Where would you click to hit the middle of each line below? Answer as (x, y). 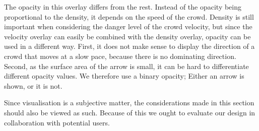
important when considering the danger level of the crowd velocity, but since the (128, 26)
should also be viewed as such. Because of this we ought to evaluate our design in (130, 112)
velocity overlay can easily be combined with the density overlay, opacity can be (127, 36)
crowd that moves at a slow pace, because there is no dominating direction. (120, 56)
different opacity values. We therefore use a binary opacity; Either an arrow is (124, 76)
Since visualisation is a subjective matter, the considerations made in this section (129, 103)
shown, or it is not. (33, 85)
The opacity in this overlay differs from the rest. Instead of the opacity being (123, 7)
